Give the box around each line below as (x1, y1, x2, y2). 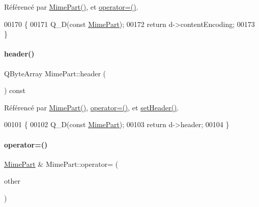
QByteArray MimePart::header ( (4, 68, 106, 78)
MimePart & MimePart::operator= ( (4, 158, 119, 169)
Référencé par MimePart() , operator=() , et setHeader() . (4, 102, 179, 112)
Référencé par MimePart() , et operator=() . (4, 2, 138, 12)
